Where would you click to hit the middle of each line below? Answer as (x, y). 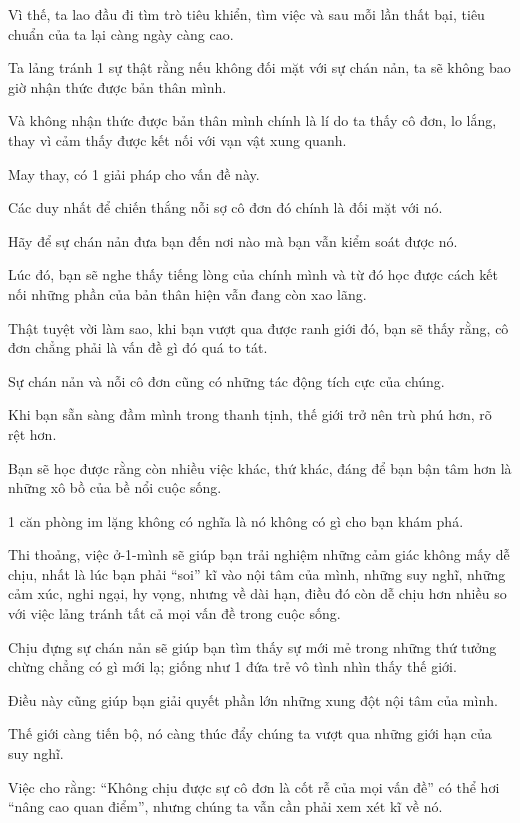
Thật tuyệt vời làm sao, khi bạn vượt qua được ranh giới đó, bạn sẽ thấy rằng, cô (258, 327)
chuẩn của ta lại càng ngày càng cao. (121, 33)
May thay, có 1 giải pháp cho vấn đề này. (134, 173)
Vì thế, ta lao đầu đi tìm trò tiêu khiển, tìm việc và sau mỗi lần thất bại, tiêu (246, 14)
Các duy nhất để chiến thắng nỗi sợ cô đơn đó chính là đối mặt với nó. (225, 207)
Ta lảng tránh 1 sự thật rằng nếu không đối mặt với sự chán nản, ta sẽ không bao (259, 67)
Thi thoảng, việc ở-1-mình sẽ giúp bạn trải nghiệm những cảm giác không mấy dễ (259, 554)
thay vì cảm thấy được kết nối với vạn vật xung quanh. (177, 139)
